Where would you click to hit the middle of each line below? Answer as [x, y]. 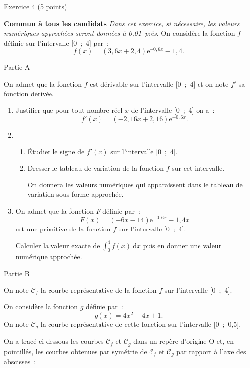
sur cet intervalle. [198, 168]
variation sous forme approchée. [75, 194]
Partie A [17, 67]
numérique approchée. [49, 256]
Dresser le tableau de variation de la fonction [96, 168]
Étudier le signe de [56, 151]
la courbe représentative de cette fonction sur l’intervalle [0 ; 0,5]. [141, 324]
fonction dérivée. [29, 93]
